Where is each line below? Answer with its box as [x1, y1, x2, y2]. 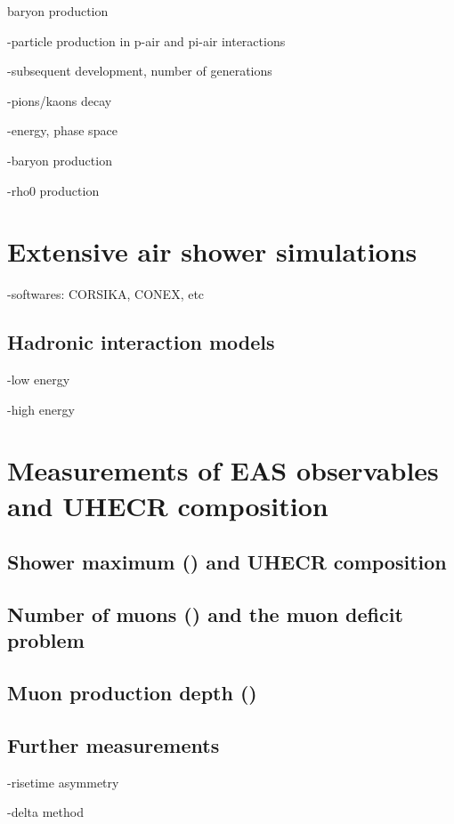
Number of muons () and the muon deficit [7, 601, 403, 627]
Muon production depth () [7, 679, 257, 707]
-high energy [7, 400, 75, 418]
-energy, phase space [7, 121, 118, 140]
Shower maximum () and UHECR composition [7, 548, 447, 576]
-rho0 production [7, 181, 100, 199]
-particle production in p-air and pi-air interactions [7, 31, 286, 50]
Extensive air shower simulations [7, 233, 418, 270]
